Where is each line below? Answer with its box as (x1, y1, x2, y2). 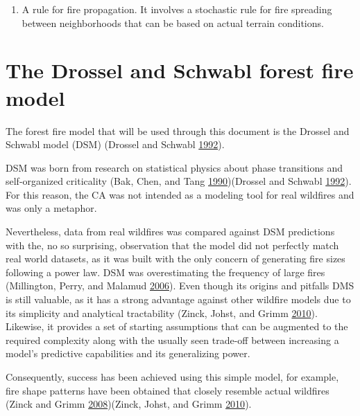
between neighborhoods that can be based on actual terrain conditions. (22, 15, 324, 30)
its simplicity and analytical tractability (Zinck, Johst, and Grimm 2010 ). (6, 305, 318, 320)
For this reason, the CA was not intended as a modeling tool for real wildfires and (6, 187, 354, 201)
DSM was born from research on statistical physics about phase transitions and (6, 160, 343, 174)
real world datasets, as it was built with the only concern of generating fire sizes (6, 251, 345, 266)
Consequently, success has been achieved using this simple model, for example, (6, 370, 339, 383)
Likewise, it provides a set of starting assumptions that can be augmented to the (6, 319, 348, 334)
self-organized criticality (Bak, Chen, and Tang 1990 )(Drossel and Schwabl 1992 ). (6, 174, 352, 188)
